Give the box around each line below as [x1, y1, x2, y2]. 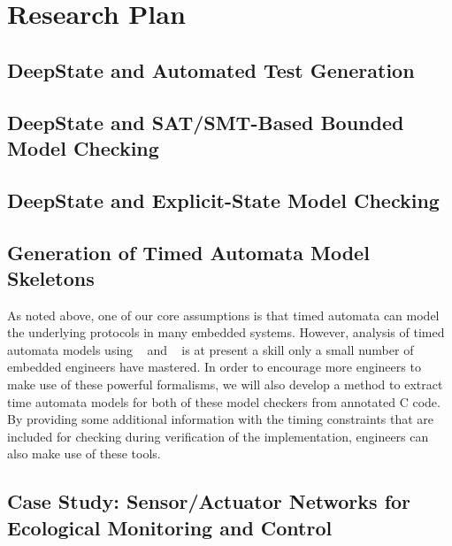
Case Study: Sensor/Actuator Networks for [7, 488, 411, 515]
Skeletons [7, 264, 95, 291]
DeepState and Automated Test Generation [7, 56, 415, 83]
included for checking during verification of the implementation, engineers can [7, 427, 429, 445]
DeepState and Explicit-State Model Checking [7, 186, 440, 213]
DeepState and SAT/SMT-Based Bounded [7, 108, 404, 135]
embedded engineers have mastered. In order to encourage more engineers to [7, 358, 421, 376]
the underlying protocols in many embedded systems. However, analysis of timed [7, 323, 445, 342]
